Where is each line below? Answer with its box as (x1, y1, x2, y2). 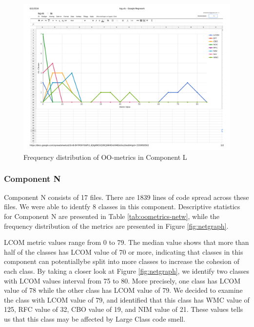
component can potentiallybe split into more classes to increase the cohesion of (4, 256, 239, 266)
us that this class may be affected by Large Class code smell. (4, 313, 186, 324)
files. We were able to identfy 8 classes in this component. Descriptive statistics (4, 201, 240, 212)
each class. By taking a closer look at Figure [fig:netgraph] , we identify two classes (4, 265, 249, 276)
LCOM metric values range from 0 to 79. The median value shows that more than (4, 237, 249, 247)
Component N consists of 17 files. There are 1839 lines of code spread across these (4, 192, 249, 202)
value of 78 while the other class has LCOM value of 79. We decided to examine (4, 285, 243, 295)
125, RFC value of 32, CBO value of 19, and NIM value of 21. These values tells (4, 304, 243, 314)
